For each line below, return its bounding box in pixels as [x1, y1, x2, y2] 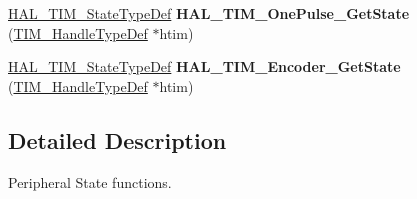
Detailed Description [8, 124, 227, 155]
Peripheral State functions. [8, 171, 172, 192]
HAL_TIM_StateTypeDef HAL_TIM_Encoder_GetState [8, 56, 401, 77]
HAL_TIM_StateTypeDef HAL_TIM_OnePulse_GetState [8, 3, 410, 23]
